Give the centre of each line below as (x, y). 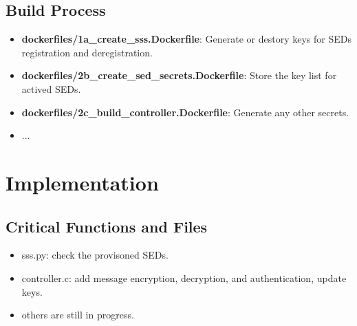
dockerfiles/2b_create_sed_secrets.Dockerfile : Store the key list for (179, 75)
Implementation (82, 182)
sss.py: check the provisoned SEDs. (95, 255)
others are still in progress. (78, 315)
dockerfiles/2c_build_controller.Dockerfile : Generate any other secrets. (185, 112)
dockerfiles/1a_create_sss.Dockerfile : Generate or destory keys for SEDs (186, 39)
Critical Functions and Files (107, 226)
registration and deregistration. (87, 52)
